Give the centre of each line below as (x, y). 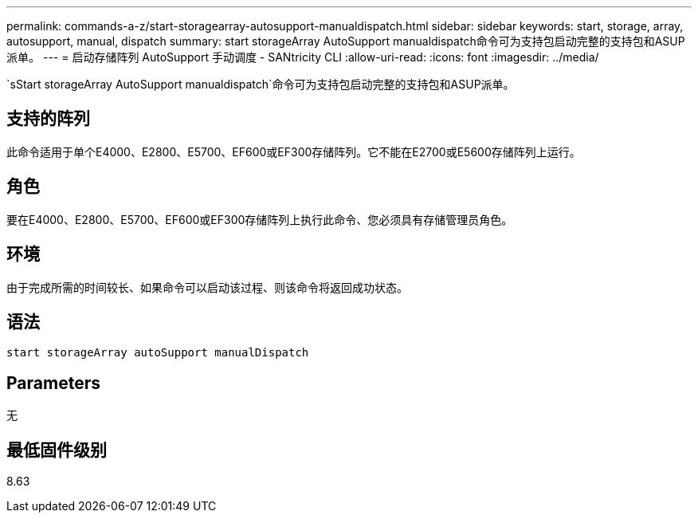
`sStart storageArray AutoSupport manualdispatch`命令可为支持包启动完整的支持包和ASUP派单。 (261, 84)
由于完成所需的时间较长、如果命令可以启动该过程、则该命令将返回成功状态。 (207, 287)
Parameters (53, 383)
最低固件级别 (57, 450)
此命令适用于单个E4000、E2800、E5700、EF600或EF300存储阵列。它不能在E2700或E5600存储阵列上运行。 (294, 151)
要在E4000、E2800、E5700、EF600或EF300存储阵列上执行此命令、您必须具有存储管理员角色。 (260, 219)
